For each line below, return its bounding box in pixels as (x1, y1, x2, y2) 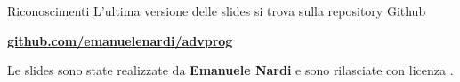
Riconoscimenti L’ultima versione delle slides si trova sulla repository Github (7, 2, 426, 19)
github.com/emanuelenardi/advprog (7, 31, 233, 49)
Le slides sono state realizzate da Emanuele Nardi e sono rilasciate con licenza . (7, 61, 454, 79)
